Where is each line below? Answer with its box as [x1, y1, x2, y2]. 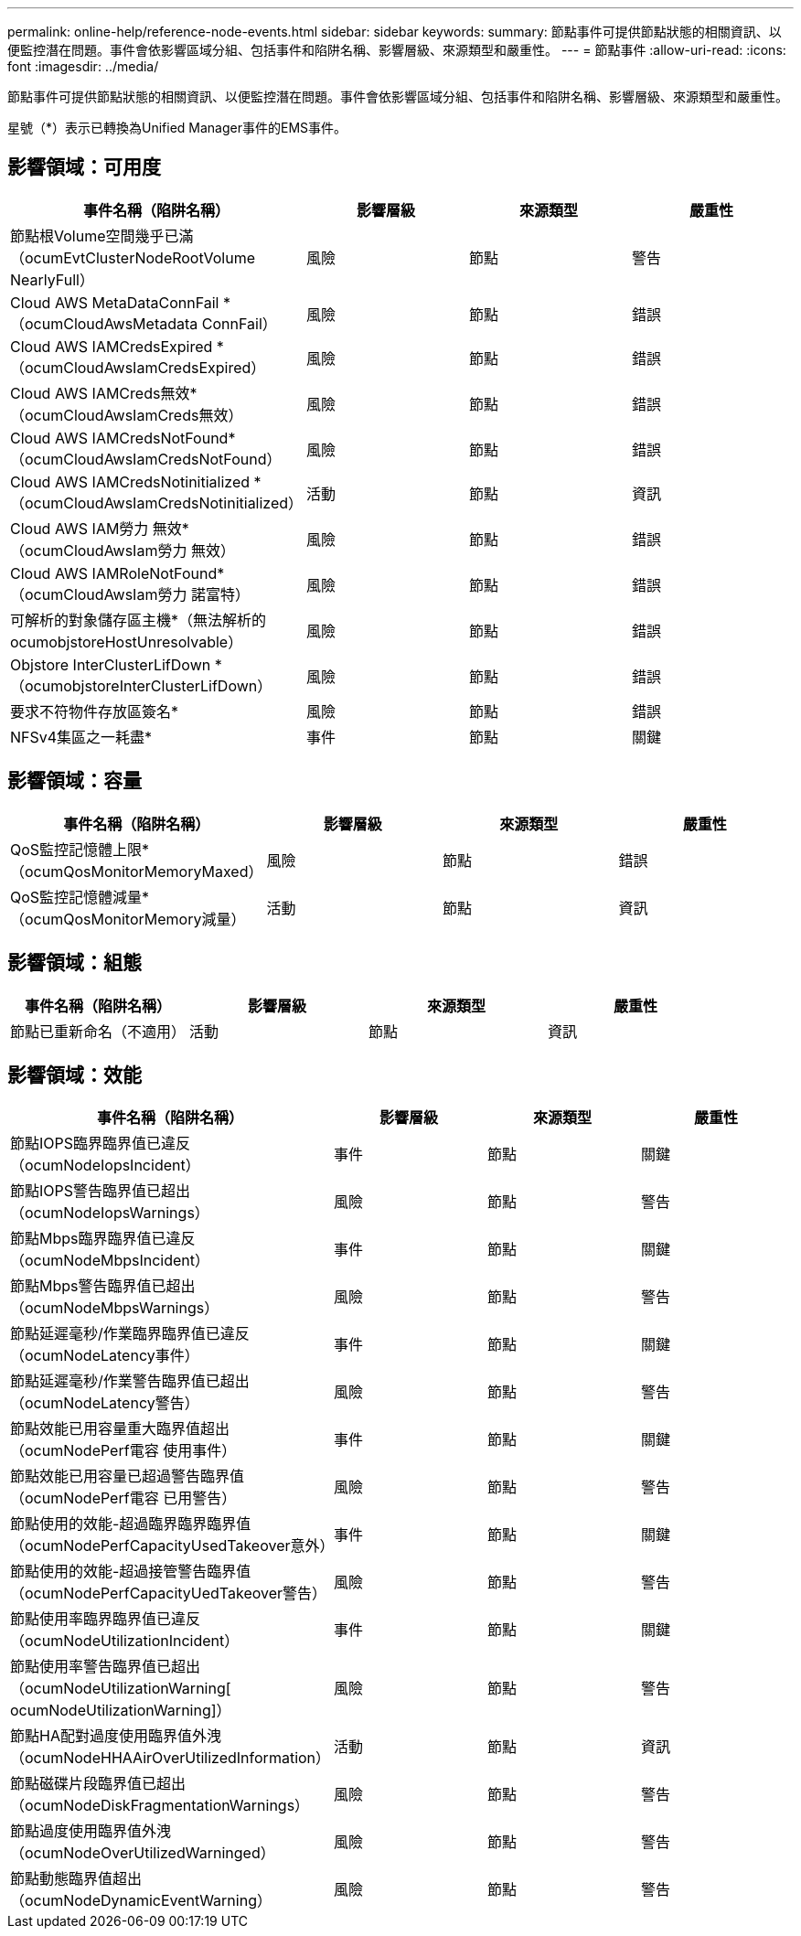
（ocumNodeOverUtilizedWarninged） [10, 1844, 275, 1863]
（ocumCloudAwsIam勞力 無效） [10, 540, 235, 560]
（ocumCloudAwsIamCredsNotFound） [10, 449, 282, 468]
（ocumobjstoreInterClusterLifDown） [10, 676, 272, 695]
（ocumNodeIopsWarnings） [10, 1203, 209, 1223]
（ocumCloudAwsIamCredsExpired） [10, 358, 266, 377]
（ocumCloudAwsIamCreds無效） [10, 405, 243, 424]
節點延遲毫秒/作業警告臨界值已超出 [10, 1372, 250, 1391]
